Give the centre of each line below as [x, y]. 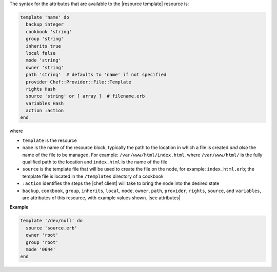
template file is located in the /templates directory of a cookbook [93, 176]
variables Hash [45, 103]
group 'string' [45, 39]
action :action [45, 111]
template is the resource [50, 140]
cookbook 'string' [49, 32]
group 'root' [42, 242]
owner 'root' [42, 235]
